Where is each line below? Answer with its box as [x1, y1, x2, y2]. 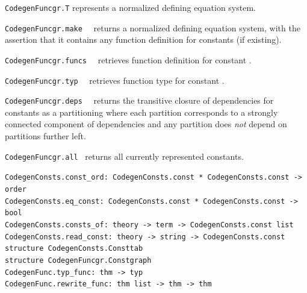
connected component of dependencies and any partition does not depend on [5, 118, 287, 130]
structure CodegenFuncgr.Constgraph [5, 256, 152, 265]
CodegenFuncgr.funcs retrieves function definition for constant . [5, 53, 252, 66]
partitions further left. [5, 130, 86, 142]
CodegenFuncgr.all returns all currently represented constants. [5, 150, 244, 162]
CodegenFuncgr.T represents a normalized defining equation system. [5, 1, 256, 13]
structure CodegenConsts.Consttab [5, 244, 143, 253]
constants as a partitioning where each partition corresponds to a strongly [5, 106, 278, 118]
